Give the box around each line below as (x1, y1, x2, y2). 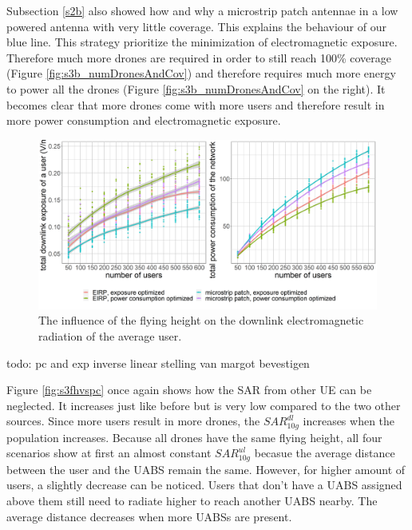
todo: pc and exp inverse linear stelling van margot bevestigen (6, 354, 310, 371)
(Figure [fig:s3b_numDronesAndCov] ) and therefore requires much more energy (6, 65, 396, 82)
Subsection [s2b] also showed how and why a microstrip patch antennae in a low (6, 2, 398, 18)
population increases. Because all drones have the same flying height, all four (6, 428, 382, 445)
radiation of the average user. (38, 327, 182, 344)
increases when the (303, 412, 395, 429)
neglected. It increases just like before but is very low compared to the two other (6, 397, 401, 413)
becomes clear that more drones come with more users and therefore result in (6, 96, 385, 113)
